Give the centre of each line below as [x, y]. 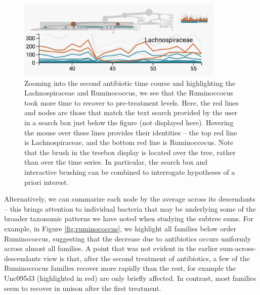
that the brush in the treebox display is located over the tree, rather [130, 152]
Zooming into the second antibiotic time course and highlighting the [130, 83]
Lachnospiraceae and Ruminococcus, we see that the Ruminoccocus [129, 93]
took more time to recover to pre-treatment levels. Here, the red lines [132, 102]
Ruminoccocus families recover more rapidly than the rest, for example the [120, 268]
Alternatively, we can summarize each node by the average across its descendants [130, 199]
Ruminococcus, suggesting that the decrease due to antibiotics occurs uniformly [128, 238]
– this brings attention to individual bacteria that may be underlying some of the [130, 208]
